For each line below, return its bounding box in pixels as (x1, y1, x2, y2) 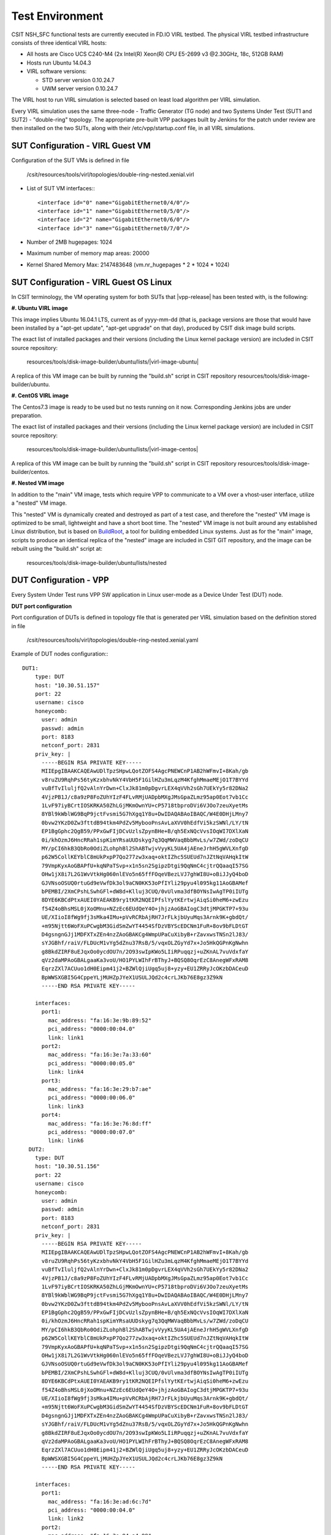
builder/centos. (11, 468, 50, 476)
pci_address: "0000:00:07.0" (48, 1129, 136, 1135)
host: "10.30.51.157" (34, 682, 101, 689)
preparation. (11, 412, 43, 419)
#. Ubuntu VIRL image (11, 305, 68, 312)
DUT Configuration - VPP (11, 575, 110, 586)
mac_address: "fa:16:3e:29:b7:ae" (48, 1086, 152, 1092)
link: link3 (48, 1103, 84, 1109)
